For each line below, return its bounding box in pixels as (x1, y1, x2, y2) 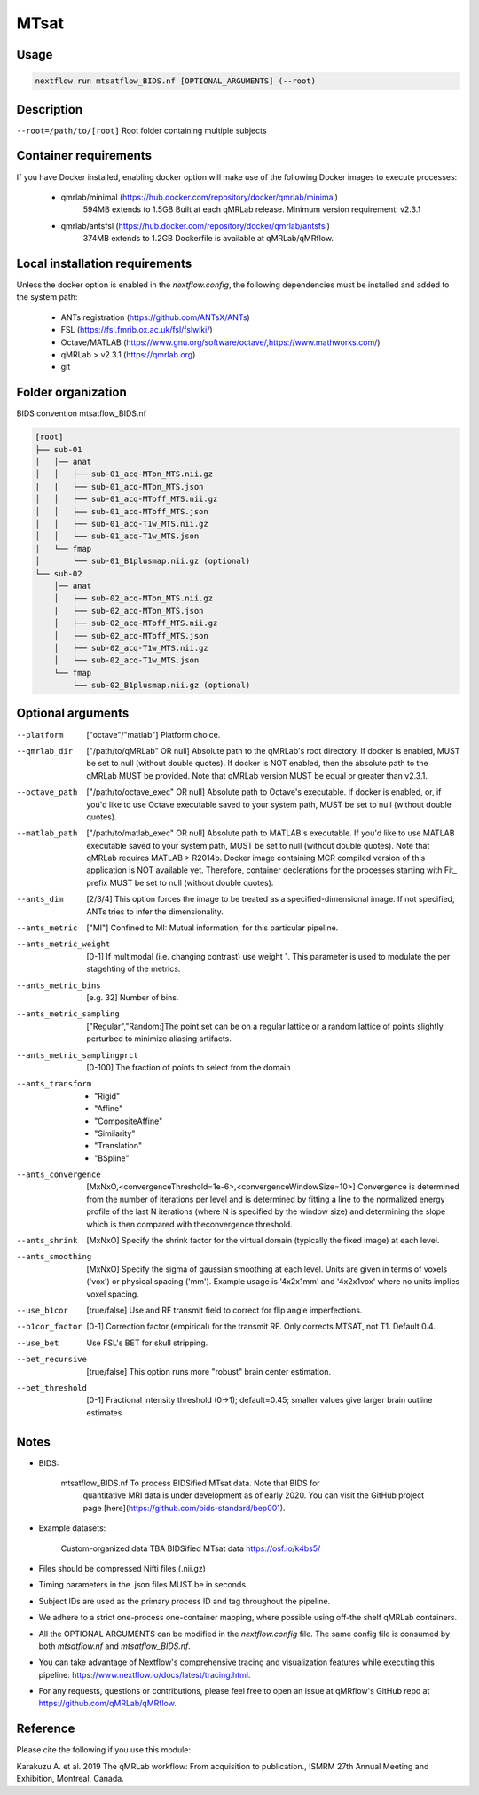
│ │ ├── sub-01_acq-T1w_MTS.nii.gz (35, 519, 208, 529)
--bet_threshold (16, 1383, 88, 1392)
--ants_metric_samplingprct (16, 1050, 139, 1060)
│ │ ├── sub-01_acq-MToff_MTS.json (35, 506, 208, 516)
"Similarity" (94, 1127, 136, 1139)
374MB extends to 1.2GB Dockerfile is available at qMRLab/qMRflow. (82, 233, 334, 244)
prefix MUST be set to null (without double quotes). (86, 877, 274, 888)
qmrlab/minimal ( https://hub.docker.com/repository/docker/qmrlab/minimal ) (60, 192, 339, 202)
